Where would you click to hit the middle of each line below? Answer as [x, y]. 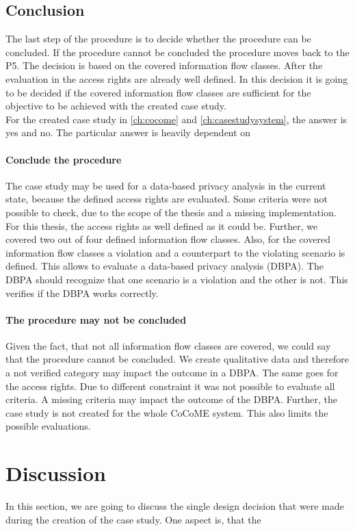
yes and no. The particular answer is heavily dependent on [128, 132]
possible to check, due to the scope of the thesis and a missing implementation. [171, 212]
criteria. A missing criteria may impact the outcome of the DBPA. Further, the [171, 399]
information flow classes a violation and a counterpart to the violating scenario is [175, 252]
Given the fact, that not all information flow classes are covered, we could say [168, 345]
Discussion [56, 473]
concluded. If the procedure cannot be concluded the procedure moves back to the [177, 52]
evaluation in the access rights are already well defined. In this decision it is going [177, 78]
